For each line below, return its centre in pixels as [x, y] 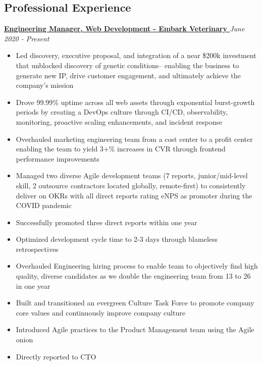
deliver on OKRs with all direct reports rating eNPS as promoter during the [134, 195]
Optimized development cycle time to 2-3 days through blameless [117, 239]
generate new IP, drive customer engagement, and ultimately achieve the [128, 75]
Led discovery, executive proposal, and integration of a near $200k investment [136, 55]
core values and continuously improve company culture [100, 312]
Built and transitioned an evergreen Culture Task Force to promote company [135, 303]
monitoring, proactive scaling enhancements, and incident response [119, 121]
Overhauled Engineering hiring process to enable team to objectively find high [137, 266]
